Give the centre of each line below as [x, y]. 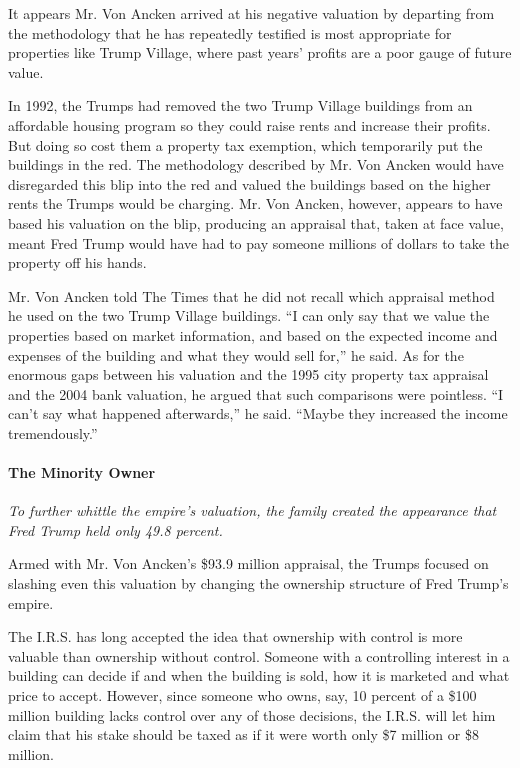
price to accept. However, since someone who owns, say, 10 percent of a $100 [242, 695]
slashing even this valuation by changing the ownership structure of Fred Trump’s [258, 583]
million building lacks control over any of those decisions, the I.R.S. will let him [252, 714]
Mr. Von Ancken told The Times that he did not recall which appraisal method [251, 295]
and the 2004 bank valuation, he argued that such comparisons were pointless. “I [256, 393]
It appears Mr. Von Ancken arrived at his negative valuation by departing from [251, 13]
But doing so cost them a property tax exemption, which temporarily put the [245, 144]
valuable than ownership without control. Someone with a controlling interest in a [259, 655]
